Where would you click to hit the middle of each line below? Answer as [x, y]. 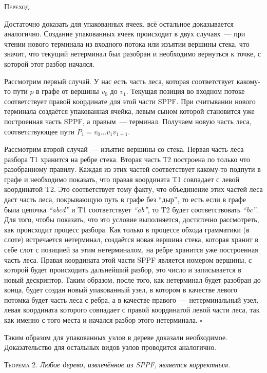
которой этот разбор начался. [50, 63]
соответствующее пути [40, 131]
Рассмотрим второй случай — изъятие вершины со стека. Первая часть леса [124, 149]
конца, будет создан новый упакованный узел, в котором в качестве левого [121, 290]
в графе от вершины [68, 91]
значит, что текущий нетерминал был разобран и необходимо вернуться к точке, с [133, 54]
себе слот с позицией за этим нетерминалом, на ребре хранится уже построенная [131, 249]
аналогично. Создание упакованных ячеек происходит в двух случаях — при [125, 34]
